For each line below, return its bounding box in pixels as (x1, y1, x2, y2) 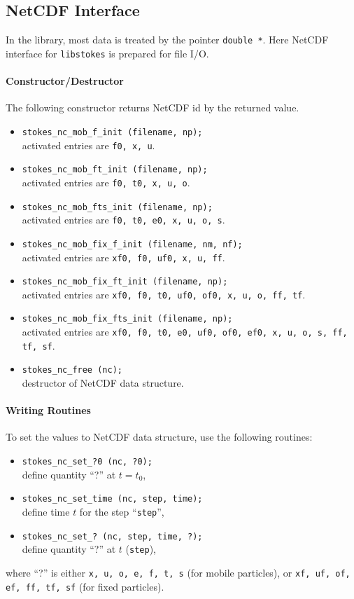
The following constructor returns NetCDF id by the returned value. (6, 100, 299, 115)
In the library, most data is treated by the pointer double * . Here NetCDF (6, 32, 329, 47)
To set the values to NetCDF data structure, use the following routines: (6, 429, 313, 444)
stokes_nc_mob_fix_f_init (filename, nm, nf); (22, 239, 243, 249)
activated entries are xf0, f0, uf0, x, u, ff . (22, 249, 225, 264)
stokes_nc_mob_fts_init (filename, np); (22, 202, 213, 212)
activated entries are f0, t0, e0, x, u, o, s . (22, 212, 225, 227)
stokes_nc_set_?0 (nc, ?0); (22, 457, 153, 467)
